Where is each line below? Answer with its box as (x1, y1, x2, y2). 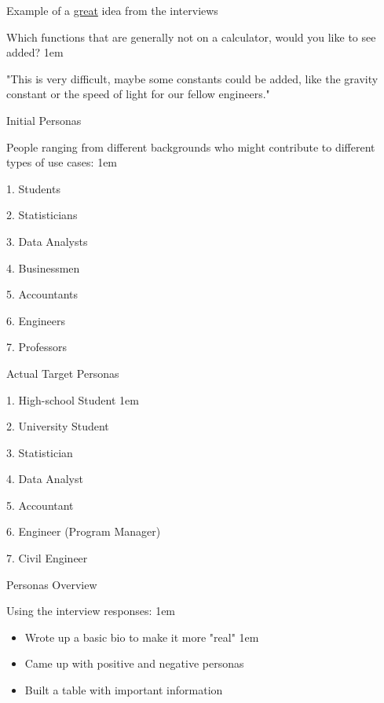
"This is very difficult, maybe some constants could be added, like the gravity (6, 70, 379, 86)
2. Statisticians (6, 207, 78, 223)
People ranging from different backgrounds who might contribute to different (6, 138, 375, 155)
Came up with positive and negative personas (24, 655, 244, 672)
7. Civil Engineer (6, 550, 88, 566)
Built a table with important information (24, 682, 223, 698)
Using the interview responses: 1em (6, 602, 176, 619)
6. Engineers (6, 312, 65, 328)
